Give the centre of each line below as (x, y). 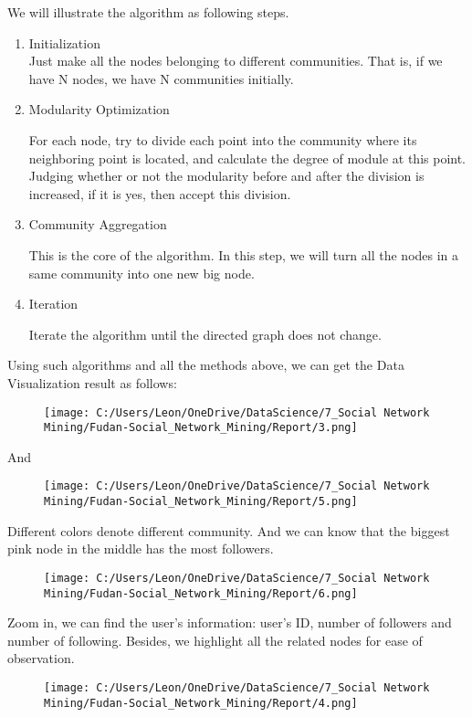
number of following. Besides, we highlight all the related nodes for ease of (215, 640)
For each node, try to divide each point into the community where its (223, 139)
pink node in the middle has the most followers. (141, 548)
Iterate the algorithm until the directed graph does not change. (205, 334)
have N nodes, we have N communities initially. (161, 78)
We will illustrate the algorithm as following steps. (148, 12)
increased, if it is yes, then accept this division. (160, 193)
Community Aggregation (98, 224)
